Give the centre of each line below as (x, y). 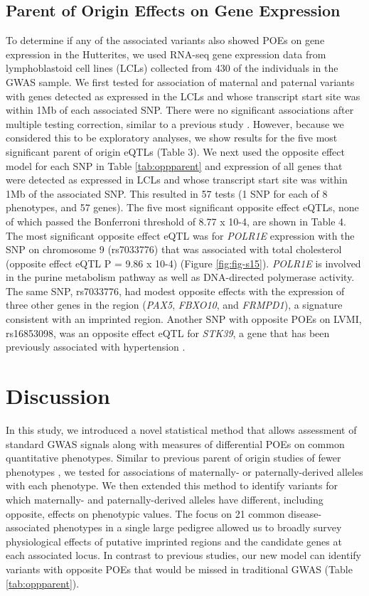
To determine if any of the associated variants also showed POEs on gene (165, 40)
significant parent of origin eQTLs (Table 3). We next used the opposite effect (175, 151)
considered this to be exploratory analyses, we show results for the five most (172, 138)
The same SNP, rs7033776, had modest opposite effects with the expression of (175, 291)
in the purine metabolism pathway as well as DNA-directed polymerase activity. (180, 277)
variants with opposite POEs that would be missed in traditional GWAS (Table (179, 569)
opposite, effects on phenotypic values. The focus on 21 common (145, 513)
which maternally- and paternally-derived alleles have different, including (165, 499)
